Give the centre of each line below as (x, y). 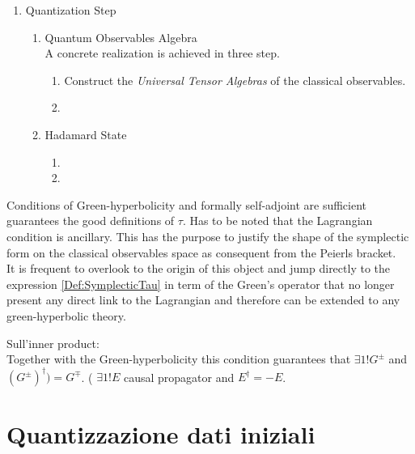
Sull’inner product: (53, 343)
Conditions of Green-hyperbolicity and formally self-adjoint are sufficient (187, 204)
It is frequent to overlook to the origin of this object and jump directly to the (198, 268)
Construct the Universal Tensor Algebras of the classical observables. (235, 80)
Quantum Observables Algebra (121, 37)
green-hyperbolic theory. (66, 315)
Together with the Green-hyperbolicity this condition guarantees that (179, 359)
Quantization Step (71, 10)
